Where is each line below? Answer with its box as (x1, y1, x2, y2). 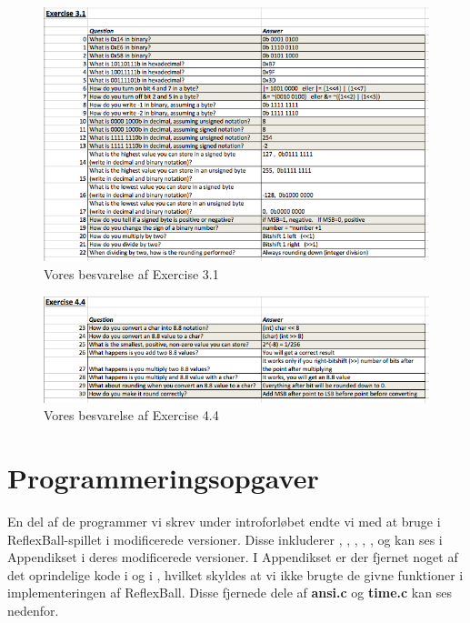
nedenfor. (7, 601, 59, 620)
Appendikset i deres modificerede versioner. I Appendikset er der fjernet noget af (7, 548, 458, 567)
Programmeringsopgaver (7, 459, 319, 497)
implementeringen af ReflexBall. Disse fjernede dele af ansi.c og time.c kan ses (7, 583, 452, 602)
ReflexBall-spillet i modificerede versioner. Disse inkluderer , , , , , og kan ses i (7, 529, 443, 548)
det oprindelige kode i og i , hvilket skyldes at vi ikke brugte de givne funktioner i (7, 565, 464, 584)
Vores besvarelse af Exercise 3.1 (44, 265, 219, 284)
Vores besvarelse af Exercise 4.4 (44, 406, 219, 425)
